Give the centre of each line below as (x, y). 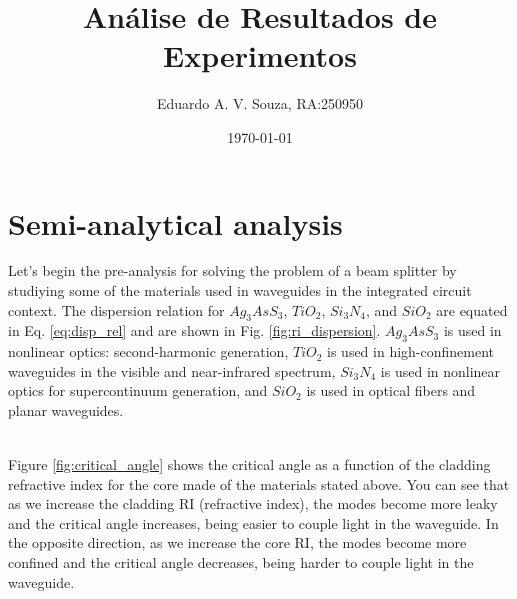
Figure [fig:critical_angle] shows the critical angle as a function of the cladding (249, 464)
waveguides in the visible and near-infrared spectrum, (172, 370)
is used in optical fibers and (391, 390)
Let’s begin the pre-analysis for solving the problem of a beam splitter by (232, 270)
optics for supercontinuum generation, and (138, 390)
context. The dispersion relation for (116, 309)
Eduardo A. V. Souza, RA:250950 (260, 103)
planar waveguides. (66, 410)
